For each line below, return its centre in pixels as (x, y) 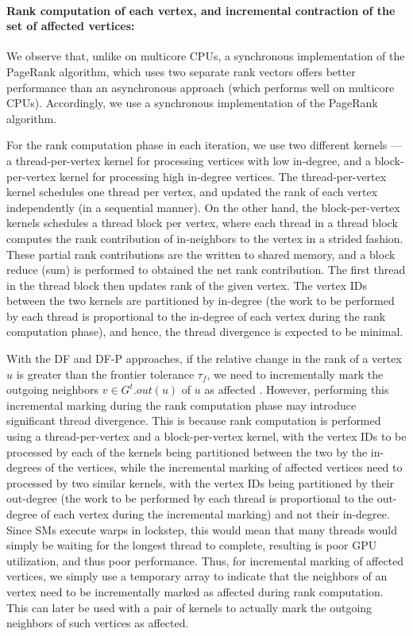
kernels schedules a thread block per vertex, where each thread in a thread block (202, 223)
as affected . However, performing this (297, 389)
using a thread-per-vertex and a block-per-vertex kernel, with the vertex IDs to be (206, 436)
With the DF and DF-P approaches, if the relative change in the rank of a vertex (204, 358)
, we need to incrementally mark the (295, 374)
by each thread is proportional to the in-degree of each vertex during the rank (196, 316)
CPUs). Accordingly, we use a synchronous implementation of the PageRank (192, 103)
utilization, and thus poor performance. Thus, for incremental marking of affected (205, 560)
